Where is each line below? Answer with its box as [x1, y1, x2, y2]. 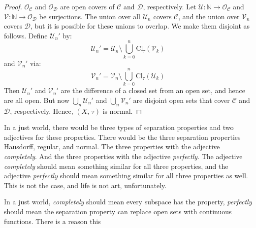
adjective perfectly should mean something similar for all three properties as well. [4, 170, 248, 181]
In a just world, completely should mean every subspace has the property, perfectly [4, 196, 252, 207]
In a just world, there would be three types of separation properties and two [4, 122, 234, 132]
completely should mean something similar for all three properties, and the [4, 161, 228, 171]
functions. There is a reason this [4, 216, 101, 226]
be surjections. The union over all [39, 11, 141, 21]
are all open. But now [4, 95, 69, 105]
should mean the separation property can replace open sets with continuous [4, 206, 232, 216]
